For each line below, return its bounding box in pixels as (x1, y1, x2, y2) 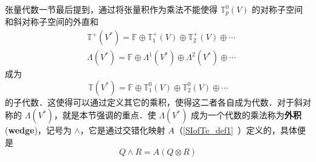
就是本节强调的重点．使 (62, 109, 156, 121)
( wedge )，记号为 (5, 124, 72, 137)
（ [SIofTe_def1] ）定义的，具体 (174, 124, 297, 137)
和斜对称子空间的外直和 (5, 15, 98, 28)
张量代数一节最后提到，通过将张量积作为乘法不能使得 (5, 3, 218, 15)
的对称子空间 (252, 3, 303, 15)
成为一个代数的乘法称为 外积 (191, 109, 302, 121)
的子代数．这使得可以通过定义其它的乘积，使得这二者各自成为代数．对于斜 (5, 95, 303, 108)
